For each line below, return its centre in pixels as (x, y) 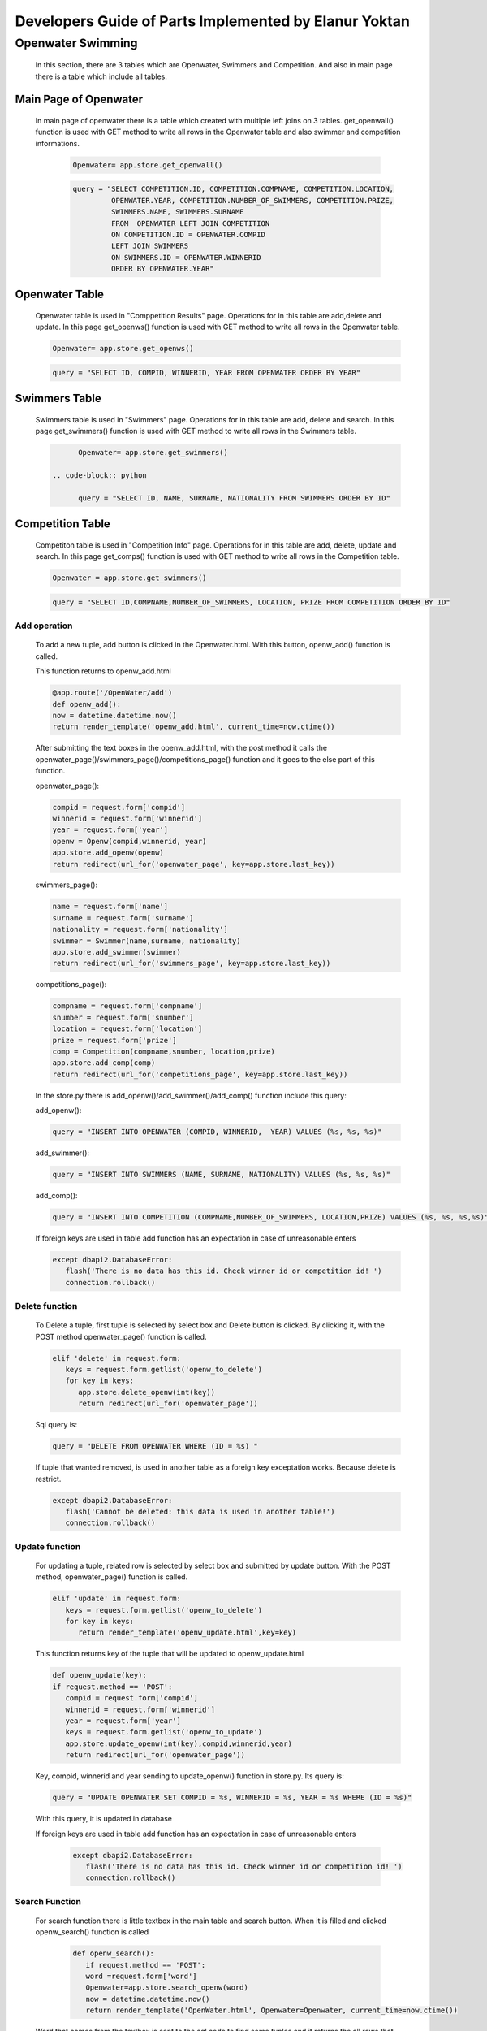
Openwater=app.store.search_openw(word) (167, 1988)
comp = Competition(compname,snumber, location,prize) (164, 1051)
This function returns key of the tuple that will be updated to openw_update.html (170, 1654)
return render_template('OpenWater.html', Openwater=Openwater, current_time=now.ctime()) (272, 2010)
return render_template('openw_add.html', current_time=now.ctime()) (194, 727)
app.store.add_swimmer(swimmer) (117, 952)
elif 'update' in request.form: (117, 1599)
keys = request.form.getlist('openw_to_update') (164, 1732)
